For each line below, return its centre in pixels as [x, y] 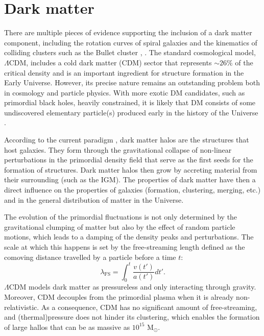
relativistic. [22, 307]
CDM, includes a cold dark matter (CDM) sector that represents [110, 62]
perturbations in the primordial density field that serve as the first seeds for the [129, 160]
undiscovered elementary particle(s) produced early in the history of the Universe [131, 112]
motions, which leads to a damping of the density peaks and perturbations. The [129, 237]
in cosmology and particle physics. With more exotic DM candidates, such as [125, 92]
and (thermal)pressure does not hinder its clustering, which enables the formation [132, 317]
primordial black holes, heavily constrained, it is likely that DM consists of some [130, 102]
